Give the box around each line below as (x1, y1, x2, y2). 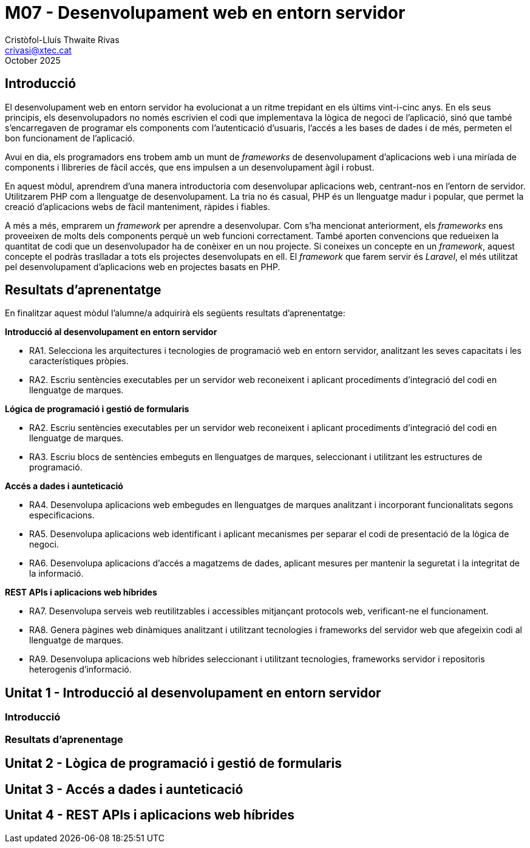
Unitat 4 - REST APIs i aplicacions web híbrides (5, 807, 294, 823)
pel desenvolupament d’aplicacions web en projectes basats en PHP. (5, 261, 280, 272)
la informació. (29, 568, 84, 579)
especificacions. (29, 510, 95, 521)
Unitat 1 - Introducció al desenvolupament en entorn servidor (5, 685, 381, 700)
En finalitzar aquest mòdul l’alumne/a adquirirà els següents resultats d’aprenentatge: (5, 308, 345, 319)
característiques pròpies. (29, 356, 129, 367)
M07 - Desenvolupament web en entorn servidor (5, 2, 406, 23)
